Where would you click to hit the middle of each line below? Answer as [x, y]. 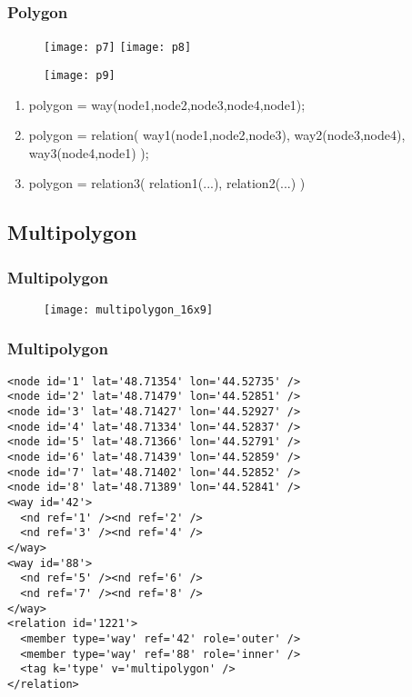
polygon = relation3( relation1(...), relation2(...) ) [167, 183]
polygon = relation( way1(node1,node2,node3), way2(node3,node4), [217, 135]
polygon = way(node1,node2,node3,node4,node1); [167, 104]
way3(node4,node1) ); [89, 152]
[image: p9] [80, 75]
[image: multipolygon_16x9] [129, 309]
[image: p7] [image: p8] [118, 48]
